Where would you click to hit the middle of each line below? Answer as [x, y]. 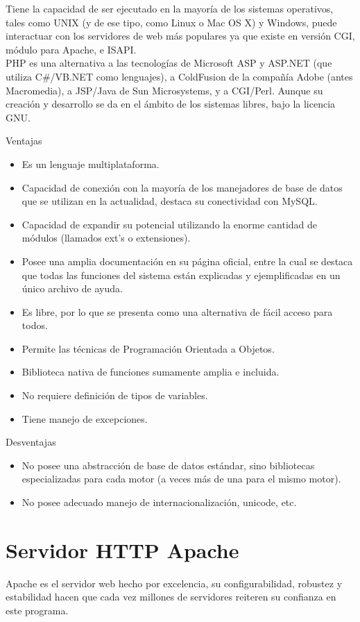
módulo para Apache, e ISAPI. [71, 49]
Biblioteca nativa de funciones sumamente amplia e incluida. [151, 372]
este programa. [37, 610]
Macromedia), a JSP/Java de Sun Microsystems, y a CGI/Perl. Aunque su [164, 90]
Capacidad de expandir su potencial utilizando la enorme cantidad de [170, 224]
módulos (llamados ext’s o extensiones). [106, 238]
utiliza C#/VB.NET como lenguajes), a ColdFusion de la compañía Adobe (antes [179, 76]
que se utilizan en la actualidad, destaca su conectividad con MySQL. [170, 201]
